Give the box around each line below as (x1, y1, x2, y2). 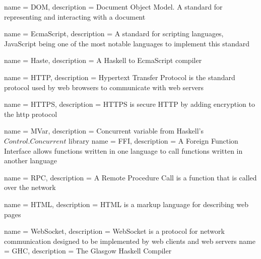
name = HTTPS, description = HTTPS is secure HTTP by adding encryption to (4, 99, 255, 109)
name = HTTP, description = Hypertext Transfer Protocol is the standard (4, 72, 235, 82)
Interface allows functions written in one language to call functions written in (4, 145, 243, 156)
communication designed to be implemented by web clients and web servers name (4, 235, 255, 246)
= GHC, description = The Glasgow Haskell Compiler (4, 245, 172, 256)
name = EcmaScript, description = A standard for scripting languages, (4, 28, 224, 39)
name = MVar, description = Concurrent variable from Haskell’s (4, 125, 204, 136)
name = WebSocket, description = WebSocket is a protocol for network (4, 226, 225, 236)
